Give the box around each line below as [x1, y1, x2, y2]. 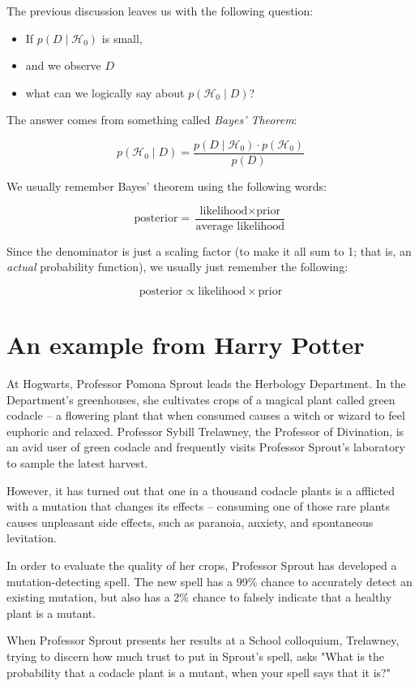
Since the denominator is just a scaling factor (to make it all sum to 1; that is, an [6, 242, 412, 259]
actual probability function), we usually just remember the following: [6, 258, 348, 275]
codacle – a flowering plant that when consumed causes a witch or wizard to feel [6, 407, 405, 424]
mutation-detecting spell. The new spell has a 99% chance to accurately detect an [6, 572, 413, 589]
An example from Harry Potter [6, 328, 365, 361]
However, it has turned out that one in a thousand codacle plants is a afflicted [6, 481, 395, 498]
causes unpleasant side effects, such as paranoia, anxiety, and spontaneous [6, 513, 374, 530]
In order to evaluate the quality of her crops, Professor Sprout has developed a [6, 556, 397, 573]
